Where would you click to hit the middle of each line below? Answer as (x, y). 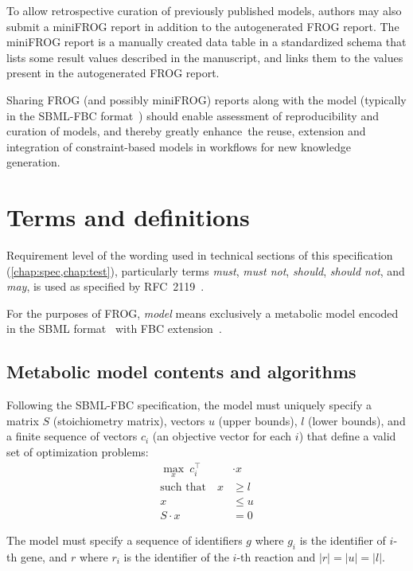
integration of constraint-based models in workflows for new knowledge (179, 146)
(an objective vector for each (222, 436)
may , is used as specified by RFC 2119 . (105, 286)
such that (183, 487)
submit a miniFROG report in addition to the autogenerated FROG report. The (203, 26)
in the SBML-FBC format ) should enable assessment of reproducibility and (193, 115)
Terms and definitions (128, 217)
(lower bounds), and (357, 420)
